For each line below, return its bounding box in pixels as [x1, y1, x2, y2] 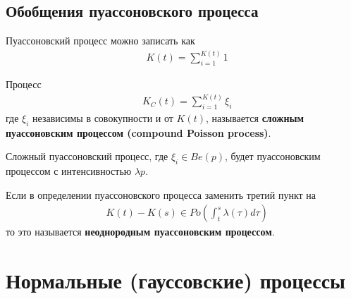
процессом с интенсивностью [6, 164, 132, 178]
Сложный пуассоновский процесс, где [6, 149, 168, 164]
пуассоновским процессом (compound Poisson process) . [6, 125, 271, 140]
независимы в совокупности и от [32, 110, 173, 125]
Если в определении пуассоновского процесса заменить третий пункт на [6, 187, 316, 202]
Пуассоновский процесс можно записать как [6, 33, 195, 48]
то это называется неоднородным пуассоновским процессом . [6, 224, 275, 239]
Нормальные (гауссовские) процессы [6, 266, 345, 295]
